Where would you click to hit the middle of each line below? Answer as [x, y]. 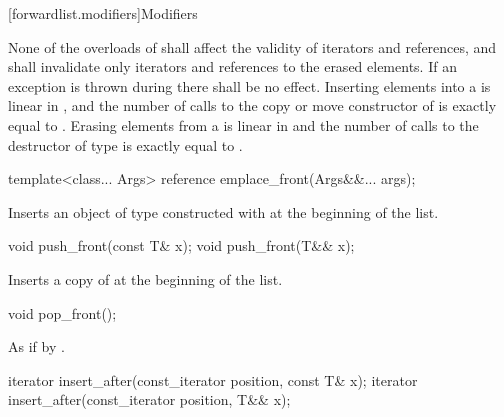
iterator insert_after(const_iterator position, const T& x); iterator [213, 379]
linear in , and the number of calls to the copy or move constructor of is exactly [252, 105]
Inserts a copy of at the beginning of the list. [145, 278]
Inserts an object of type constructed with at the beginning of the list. [223, 211]
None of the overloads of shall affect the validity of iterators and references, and [252, 46]
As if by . [36, 346]
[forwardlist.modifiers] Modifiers [103, 13]
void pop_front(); [62, 312]
